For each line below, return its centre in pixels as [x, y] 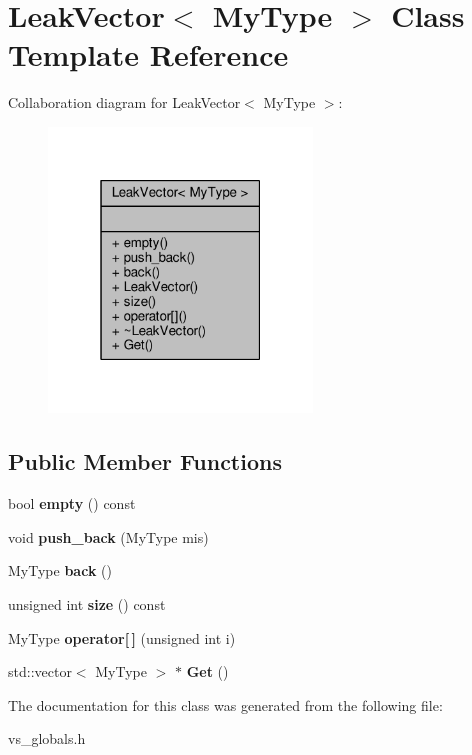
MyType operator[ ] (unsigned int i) [122, 637]
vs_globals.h [47, 738]
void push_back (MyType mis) [108, 536]
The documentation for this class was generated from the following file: [225, 704]
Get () [207, 671]
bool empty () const [72, 503]
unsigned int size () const [87, 603]
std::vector [40, 671]
